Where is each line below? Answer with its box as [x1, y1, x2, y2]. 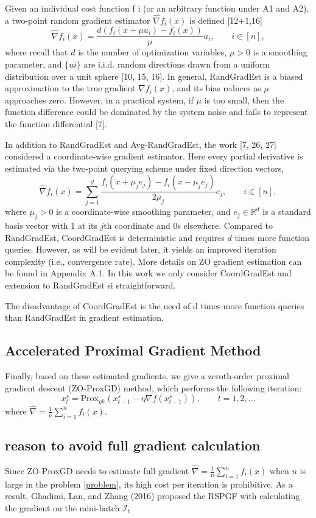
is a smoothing [253, 46, 307, 58]
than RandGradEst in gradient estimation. [5, 311, 164, 324]
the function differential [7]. [5, 117, 107, 130]
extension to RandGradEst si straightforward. [5, 278, 176, 291]
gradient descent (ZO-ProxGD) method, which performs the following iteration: [5, 381, 302, 394]
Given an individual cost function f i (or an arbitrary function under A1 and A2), [5, 2, 309, 14]
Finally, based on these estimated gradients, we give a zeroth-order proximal [5, 369, 289, 382]
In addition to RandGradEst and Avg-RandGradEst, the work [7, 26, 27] [5, 138, 276, 150]
